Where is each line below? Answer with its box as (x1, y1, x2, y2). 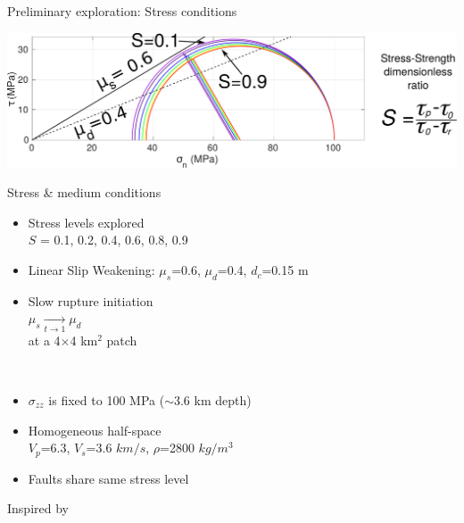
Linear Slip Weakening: (28, 261, 155, 279)
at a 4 (28, 330, 61, 349)
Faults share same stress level (28, 469, 189, 487)
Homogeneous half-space (28, 420, 162, 439)
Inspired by (7, 499, 69, 518)
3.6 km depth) (173, 390, 252, 409)
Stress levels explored (28, 212, 145, 231)
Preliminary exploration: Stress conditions (7, 2, 237, 20)
